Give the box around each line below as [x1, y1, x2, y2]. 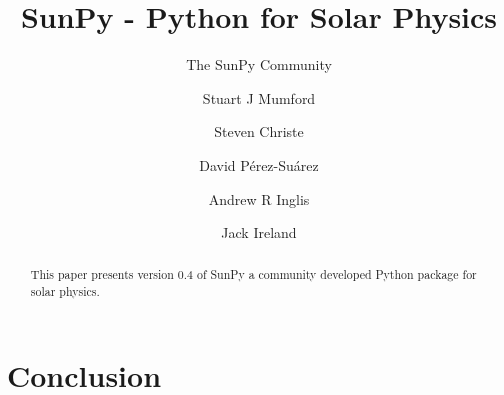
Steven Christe [214, 121, 304, 142]
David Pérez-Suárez [199, 154, 319, 175]
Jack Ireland [221, 222, 297, 243]
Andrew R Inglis [208, 188, 310, 209]
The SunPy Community [186, 54, 332, 75]
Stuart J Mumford [202, 87, 316, 108]
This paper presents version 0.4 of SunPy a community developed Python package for [30, 266, 477, 283]
